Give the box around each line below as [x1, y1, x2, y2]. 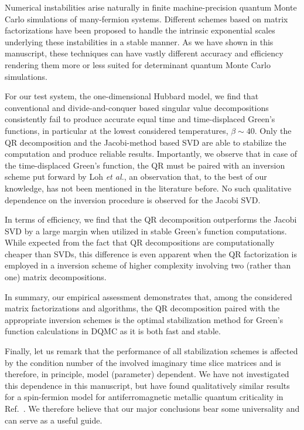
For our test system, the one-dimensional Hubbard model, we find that [5, 90, 259, 102]
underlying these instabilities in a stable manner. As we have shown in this [5, 35, 274, 48]
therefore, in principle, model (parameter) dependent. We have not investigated [5, 368, 289, 380]
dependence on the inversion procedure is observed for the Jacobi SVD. [5, 193, 261, 206]
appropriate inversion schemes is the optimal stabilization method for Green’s [5, 313, 283, 325]
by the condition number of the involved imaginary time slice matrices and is [5, 356, 281, 368]
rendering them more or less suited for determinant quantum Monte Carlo [5, 58, 271, 70]
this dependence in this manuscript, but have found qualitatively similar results [5, 379, 290, 391]
